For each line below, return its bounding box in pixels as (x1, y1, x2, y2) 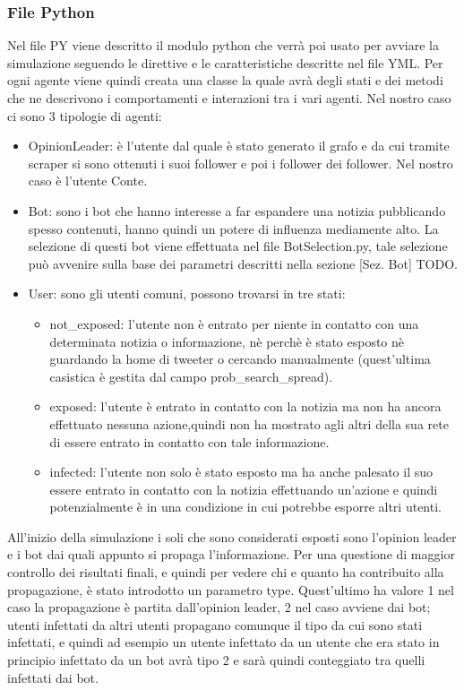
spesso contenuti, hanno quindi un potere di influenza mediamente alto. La (28, 219, 439, 237)
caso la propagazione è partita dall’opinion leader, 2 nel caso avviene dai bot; (7, 598, 431, 617)
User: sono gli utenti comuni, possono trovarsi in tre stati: (28, 284, 346, 303)
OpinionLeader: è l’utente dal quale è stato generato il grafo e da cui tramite (28, 136, 450, 155)
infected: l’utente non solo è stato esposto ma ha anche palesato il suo (49, 462, 434, 481)
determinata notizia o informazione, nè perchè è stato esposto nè (49, 332, 405, 350)
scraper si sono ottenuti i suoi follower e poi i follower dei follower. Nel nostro (28, 153, 453, 172)
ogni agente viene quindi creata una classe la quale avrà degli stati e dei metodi (7, 71, 443, 90)
